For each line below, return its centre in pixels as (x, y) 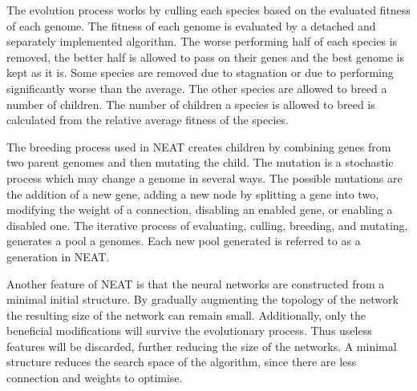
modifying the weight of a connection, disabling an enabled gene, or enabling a (200, 210)
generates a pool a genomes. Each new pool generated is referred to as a (184, 241)
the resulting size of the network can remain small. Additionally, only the (186, 314)
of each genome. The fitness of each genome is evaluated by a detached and (191, 25)
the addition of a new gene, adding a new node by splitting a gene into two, (193, 193)
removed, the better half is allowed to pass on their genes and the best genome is (205, 56)
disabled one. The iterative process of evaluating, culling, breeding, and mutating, (207, 225)
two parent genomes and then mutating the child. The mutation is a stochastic (200, 162)
